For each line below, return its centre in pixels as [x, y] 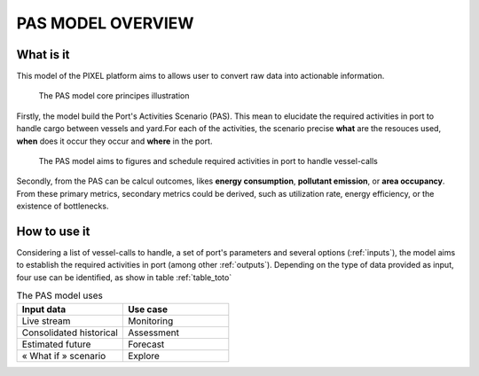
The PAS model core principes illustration [114, 96]
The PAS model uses [60, 295]
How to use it [53, 231]
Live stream [46, 321]
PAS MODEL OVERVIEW [105, 23]
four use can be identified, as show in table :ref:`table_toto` [124, 277]
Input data [44, 309]
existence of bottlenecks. [63, 206]
